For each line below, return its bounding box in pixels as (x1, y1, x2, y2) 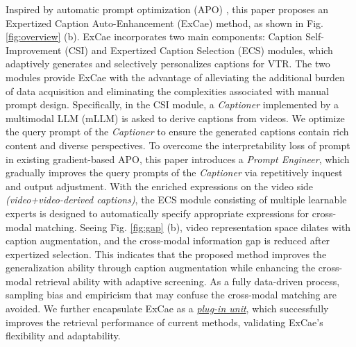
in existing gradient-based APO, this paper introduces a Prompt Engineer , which (6, 151, 350, 166)
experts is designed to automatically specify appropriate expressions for (6, 205, 310, 220)
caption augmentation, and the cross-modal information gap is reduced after (6, 233, 330, 248)
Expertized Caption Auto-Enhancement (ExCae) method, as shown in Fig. (6, 15, 323, 30)
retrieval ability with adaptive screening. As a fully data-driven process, (35, 273, 340, 288)
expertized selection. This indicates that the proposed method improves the (6, 246, 327, 261)
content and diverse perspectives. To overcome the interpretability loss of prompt (6, 137, 350, 152)
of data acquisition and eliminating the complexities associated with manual (6, 83, 329, 98)
